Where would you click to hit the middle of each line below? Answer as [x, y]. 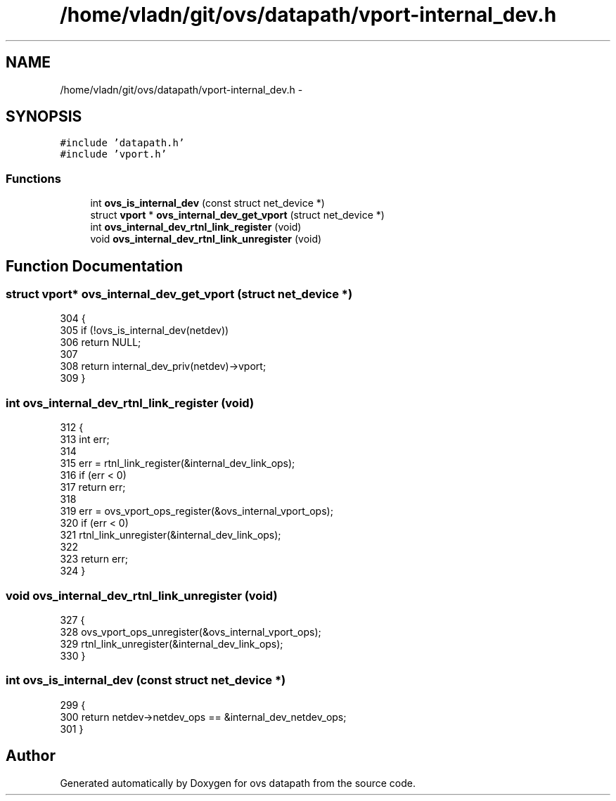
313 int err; [85, 440]
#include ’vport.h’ [114, 154]
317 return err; [93, 487]
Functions [33, 178]
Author [31, 756]
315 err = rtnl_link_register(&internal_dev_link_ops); [178, 463]
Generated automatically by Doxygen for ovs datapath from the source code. [238, 783]
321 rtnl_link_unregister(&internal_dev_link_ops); [171, 535]
